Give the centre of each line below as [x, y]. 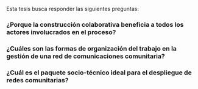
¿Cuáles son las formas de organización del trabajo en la [91, 48]
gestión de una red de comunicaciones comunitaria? [86, 56]
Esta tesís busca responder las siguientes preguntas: [72, 9]
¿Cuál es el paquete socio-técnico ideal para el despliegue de [99, 73]
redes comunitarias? [37, 80]
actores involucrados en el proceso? [61, 32]
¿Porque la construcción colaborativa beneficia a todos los [95, 24]
